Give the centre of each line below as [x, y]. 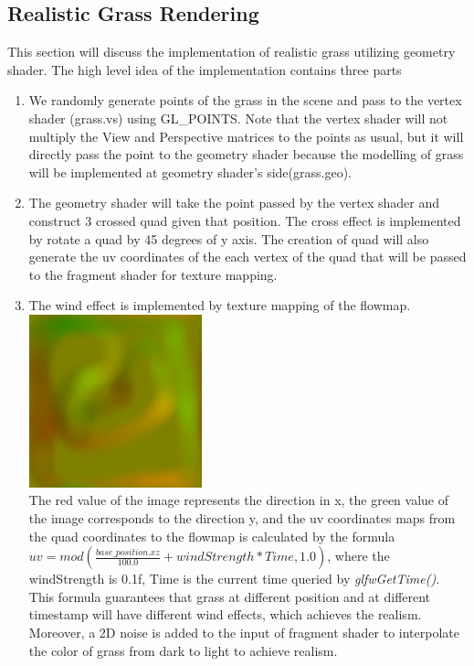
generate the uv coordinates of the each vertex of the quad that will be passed [248, 257]
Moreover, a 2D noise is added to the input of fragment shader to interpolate [244, 633]
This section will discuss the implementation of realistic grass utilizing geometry [232, 52]
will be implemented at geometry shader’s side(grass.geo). [190, 172]
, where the [358, 556]
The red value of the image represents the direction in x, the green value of [238, 500]
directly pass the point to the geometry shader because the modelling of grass [246, 154]
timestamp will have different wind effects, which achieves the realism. [225, 614]
